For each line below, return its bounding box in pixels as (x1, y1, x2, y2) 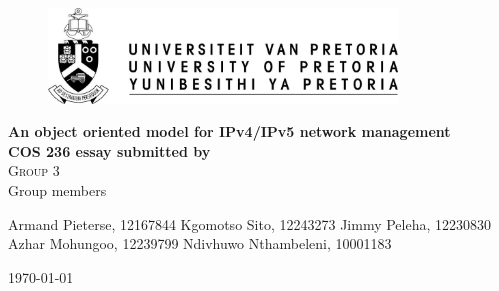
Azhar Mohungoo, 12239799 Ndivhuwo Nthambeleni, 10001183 (8, 233, 392, 254)
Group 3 (8, 160, 60, 181)
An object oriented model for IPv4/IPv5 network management (8, 121, 451, 142)
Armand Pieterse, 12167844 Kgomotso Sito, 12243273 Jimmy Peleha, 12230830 (8, 213, 492, 234)
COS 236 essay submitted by (8, 140, 211, 161)
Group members (8, 180, 107, 201)
